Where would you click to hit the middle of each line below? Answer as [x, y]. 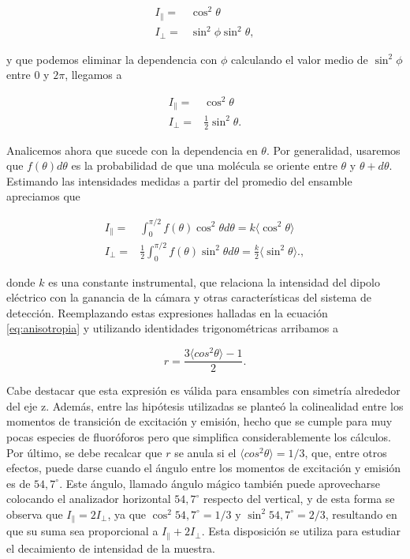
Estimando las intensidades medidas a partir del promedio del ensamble [179, 180]
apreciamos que [43, 196]
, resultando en [361, 514]
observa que [35, 514]
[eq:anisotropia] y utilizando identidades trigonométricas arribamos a [172, 328]
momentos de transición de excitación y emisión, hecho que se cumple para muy [199, 421]
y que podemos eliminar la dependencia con [112, 59]
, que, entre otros [346, 452]
